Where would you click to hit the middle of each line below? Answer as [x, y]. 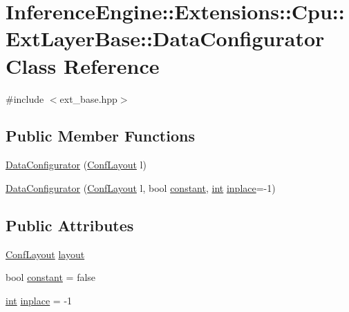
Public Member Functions [100, 136]
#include [25, 98]
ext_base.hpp [88, 98]
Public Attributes [70, 225]
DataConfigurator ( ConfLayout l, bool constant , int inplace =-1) [141, 187]
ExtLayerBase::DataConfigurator [165, 38]
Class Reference [83, 65]
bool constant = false [51, 277]
